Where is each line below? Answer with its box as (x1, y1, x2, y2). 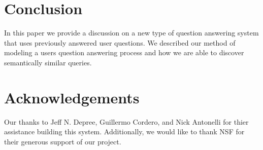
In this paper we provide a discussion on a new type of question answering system (4, 27, 259, 38)
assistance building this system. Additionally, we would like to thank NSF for (4, 126, 245, 137)
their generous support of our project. (4, 136, 121, 146)
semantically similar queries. (4, 57, 92, 67)
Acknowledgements (4, 87, 140, 107)
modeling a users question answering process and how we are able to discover (4, 47, 244, 58)
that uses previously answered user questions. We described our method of (4, 37, 236, 48)
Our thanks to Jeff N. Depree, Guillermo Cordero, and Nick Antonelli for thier (4, 116, 249, 127)
